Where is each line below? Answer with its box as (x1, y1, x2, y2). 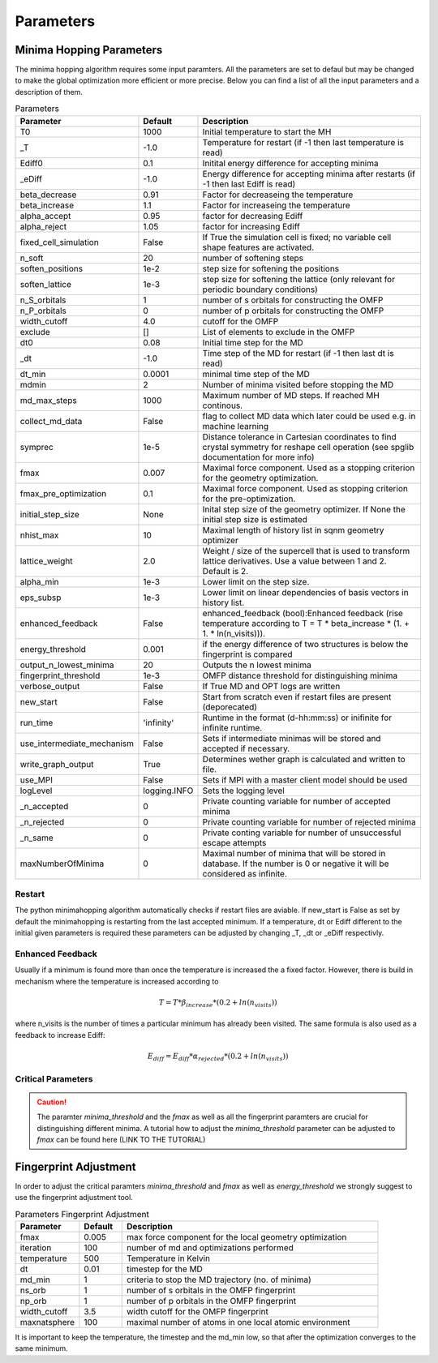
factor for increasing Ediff (202, 221, 300, 232)
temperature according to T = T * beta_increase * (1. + (202, 617, 410, 628)
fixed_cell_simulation (19, 236, 99, 247)
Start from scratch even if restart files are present (202, 691, 392, 702)
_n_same (19, 832, 54, 843)
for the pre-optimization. (202, 493, 296, 504)
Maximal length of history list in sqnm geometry (202, 524, 384, 535)
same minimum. (15, 1344, 68, 1353)
